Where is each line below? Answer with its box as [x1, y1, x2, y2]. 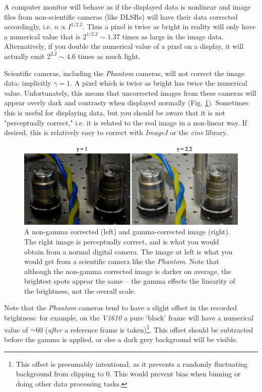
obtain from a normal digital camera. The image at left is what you [24, 246, 233, 256]
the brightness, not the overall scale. [24, 285, 136, 296]
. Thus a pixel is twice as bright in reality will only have [82, 21, 256, 32]
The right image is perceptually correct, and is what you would [24, 236, 219, 246]
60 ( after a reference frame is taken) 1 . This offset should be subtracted [35, 322, 253, 335]
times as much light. [78, 50, 141, 61]
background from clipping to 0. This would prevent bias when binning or [16, 368, 241, 379]
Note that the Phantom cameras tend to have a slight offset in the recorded [4, 302, 237, 313]
